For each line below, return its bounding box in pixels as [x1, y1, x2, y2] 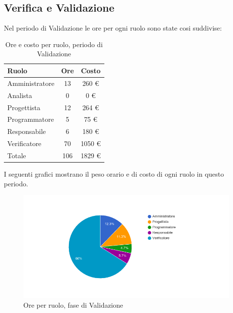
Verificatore [7, 138, 42, 148]
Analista [7, 90, 33, 100]
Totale [7, 150, 26, 160]
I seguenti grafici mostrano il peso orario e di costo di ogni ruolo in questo [4, 168, 224, 179]
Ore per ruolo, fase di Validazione [23, 299, 123, 310]
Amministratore [7, 78, 54, 88]
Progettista [7, 102, 40, 112]
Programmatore [7, 114, 54, 124]
